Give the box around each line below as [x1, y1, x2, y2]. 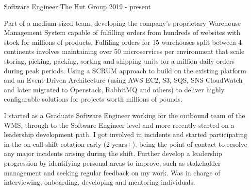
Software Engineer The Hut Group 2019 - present [4, 1, 151, 11]
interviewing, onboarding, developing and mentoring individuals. [4, 177, 195, 187]
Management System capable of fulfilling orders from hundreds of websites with [4, 27, 241, 37]
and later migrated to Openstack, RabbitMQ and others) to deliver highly [4, 84, 225, 94]
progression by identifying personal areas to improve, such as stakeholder [4, 157, 221, 168]
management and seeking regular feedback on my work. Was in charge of [4, 167, 220, 177]
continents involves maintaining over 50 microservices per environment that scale [4, 46, 245, 56]
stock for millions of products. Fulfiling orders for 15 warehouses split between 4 [4, 36, 242, 47]
